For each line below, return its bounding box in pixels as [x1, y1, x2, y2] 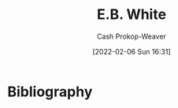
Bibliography [7, 83, 93, 100]
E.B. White [96, 6, 167, 24]
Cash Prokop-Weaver [96, 32, 167, 41]
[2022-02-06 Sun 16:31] [92, 47, 171, 56]
